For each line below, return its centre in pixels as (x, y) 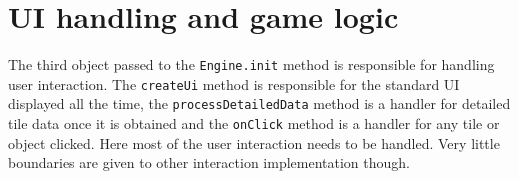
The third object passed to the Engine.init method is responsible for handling (251, 64)
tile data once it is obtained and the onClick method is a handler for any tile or (254, 123)
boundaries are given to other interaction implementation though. (209, 162)
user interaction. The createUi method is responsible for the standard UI (234, 83)
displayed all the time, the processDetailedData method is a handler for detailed (259, 103)
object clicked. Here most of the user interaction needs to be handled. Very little (254, 142)
